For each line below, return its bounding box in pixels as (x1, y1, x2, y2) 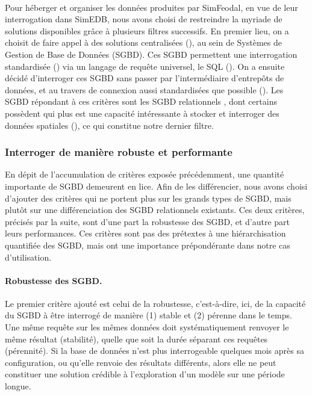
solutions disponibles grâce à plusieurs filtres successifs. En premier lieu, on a (5, 24, 289, 37)
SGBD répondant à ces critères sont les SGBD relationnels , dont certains (5, 95, 277, 108)
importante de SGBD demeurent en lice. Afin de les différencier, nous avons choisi (5, 179, 308, 192)
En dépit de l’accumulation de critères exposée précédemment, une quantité (5, 168, 284, 181)
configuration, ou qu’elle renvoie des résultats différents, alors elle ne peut (5, 356, 276, 368)
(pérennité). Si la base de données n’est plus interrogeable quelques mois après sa (5, 344, 304, 357)
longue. (5, 380, 31, 392)
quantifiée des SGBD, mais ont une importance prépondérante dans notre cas (5, 238, 290, 251)
